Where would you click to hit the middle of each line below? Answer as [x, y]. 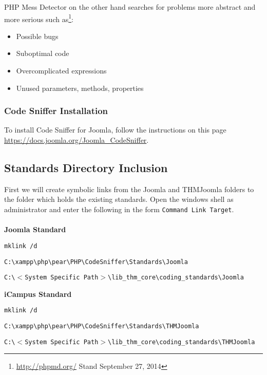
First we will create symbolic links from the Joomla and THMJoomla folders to [129, 189]
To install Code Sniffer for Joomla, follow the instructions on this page [115, 130]
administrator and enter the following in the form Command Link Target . [119, 209]
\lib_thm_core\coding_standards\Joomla [176, 278]
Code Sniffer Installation [56, 111]
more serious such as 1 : [39, 18]
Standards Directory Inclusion [86, 168]
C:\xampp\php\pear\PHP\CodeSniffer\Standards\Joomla [96, 262]
